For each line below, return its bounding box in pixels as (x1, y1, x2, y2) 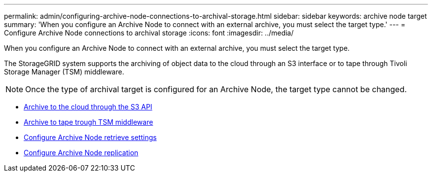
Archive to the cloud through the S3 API (24, 103, 152, 111)
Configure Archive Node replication (24, 148, 139, 157)
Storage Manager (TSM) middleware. (4, 68, 124, 76)
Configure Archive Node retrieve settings (24, 133, 157, 141)
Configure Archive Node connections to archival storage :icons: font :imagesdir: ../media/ (4, 29, 294, 37)
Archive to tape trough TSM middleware (24, 118, 153, 126)
